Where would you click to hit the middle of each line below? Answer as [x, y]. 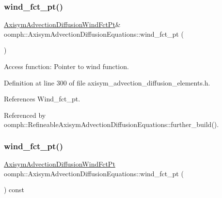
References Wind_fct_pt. [42, 99]
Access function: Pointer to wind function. [66, 66]
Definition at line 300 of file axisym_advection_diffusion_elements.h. [107, 82]
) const [14, 190]
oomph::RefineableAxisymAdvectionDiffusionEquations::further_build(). [111, 124]
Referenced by [25, 115]
